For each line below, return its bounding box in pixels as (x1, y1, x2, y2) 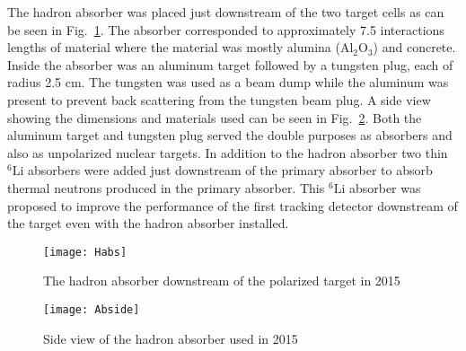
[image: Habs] (43, 245, 127, 259)
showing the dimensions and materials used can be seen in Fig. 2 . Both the (7, 108, 422, 127)
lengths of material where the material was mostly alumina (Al (7, 38, 354, 57)
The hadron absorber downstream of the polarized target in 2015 (43, 271, 400, 290)
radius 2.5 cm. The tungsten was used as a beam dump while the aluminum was (7, 73, 449, 92)
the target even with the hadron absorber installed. (7, 214, 289, 233)
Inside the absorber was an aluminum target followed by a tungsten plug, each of (7, 55, 453, 74)
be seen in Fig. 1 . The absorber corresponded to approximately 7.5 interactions (7, 20, 444, 39)
